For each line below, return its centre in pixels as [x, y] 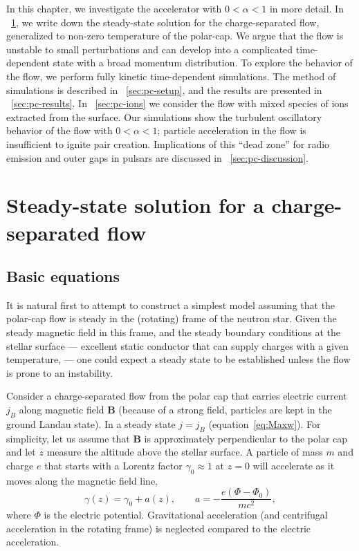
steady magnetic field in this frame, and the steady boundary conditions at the [174, 332]
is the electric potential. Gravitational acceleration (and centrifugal [186, 515]
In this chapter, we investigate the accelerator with [114, 8]
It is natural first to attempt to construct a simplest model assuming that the [171, 305]
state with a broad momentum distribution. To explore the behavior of [203, 63]
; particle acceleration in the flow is [232, 130]
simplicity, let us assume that [68, 438]
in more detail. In [306, 8]
